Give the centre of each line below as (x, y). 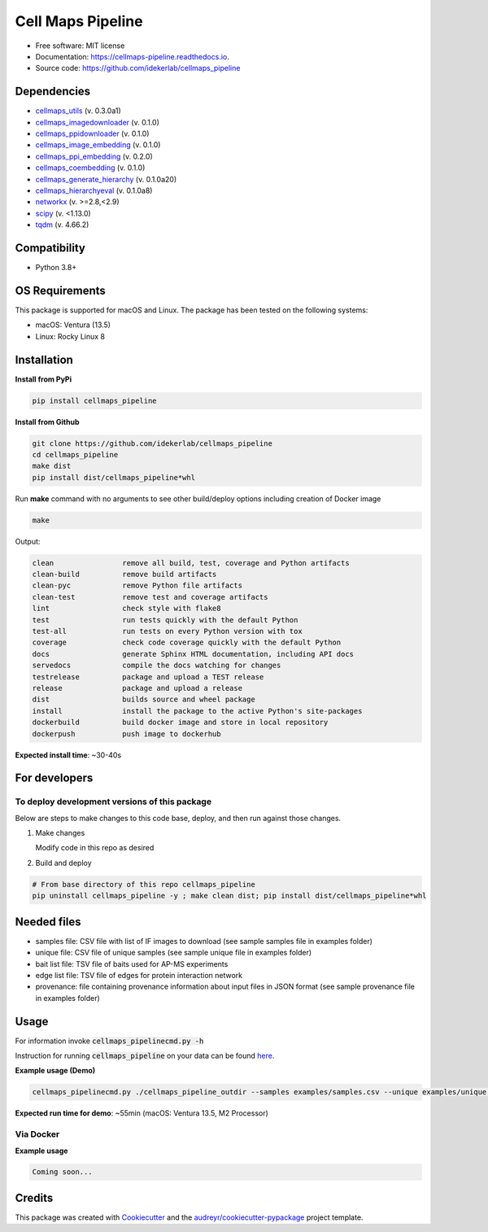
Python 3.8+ (56, 268)
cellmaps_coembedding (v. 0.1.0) (90, 168)
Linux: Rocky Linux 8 (70, 336)
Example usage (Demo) (55, 1071)
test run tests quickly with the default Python (165, 620)
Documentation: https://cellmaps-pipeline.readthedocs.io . (132, 56)
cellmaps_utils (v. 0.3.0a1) (78, 111)
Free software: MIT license (80, 46)
